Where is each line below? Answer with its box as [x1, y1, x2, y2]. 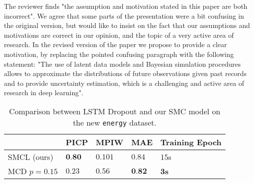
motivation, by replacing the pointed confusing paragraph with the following [4, 49, 234, 59]
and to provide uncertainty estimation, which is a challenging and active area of [4, 78, 244, 88]
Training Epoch [160, 136, 222, 148]
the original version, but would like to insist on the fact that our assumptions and [4, 20, 250, 30]
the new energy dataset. [73, 116, 157, 128]
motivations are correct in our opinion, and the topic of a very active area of [4, 29, 234, 40]
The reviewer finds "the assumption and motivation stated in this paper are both [4, 1, 248, 11]
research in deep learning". [4, 87, 84, 98]
